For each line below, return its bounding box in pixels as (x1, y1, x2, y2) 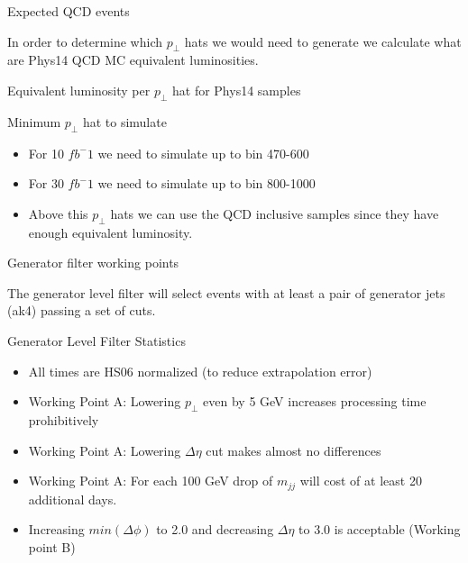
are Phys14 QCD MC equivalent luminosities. (7, 50, 259, 69)
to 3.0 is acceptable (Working (298, 520, 461, 539)
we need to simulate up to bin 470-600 (97, 143, 309, 162)
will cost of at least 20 (299, 471, 422, 490)
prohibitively (28, 410, 99, 429)
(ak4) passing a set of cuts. (7, 301, 156, 320)
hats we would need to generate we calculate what (184, 32, 462, 50)
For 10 (28, 143, 64, 162)
